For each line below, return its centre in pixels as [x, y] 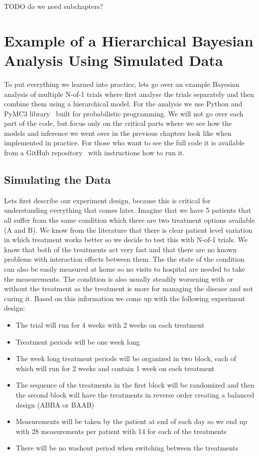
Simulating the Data [58, 180]
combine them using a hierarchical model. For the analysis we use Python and [123, 104]
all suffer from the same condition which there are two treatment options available [129, 220]
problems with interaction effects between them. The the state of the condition [124, 259]
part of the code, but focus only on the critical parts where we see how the [118, 123]
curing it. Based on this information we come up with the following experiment [125, 298]
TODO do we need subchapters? [54, 6]
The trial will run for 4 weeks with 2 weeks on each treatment [110, 324]
